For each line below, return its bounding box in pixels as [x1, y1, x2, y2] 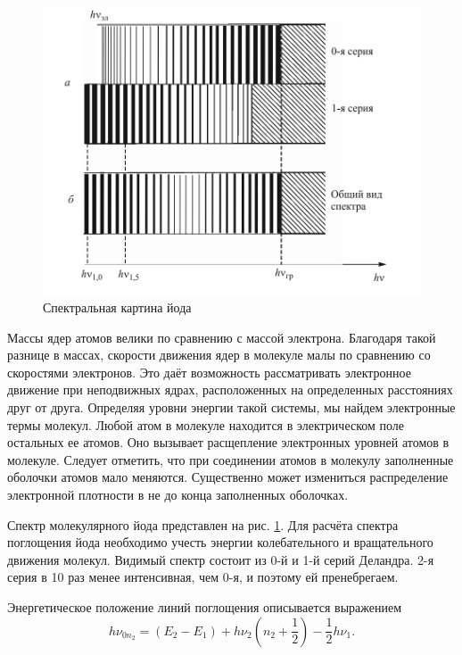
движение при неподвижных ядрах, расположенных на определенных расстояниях [7, 380, 453, 399]
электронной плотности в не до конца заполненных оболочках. [7, 485, 349, 504]
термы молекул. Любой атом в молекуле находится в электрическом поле [7, 415, 405, 434]
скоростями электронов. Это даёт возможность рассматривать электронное [7, 362, 411, 381]
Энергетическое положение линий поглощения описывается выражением [7, 598, 402, 616]
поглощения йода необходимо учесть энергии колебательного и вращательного [7, 533, 433, 551]
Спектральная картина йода [43, 298, 192, 317]
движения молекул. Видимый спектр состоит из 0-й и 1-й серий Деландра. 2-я [7, 550, 434, 568]
